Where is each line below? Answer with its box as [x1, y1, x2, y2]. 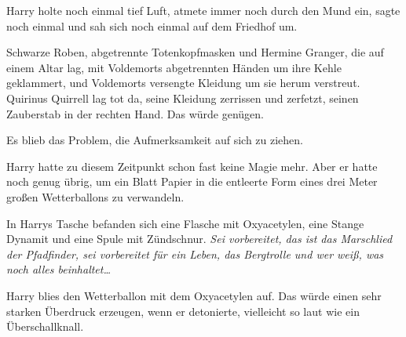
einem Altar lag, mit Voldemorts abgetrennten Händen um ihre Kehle [6, 59, 342, 75]
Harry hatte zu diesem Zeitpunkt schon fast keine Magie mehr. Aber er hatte [6, 158, 378, 174]
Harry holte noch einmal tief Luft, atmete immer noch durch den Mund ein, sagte [6, 2, 401, 18]
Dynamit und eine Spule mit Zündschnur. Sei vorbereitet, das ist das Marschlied [6, 230, 393, 247]
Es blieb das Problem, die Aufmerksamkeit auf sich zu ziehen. [6, 132, 303, 148]
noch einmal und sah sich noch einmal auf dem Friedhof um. [6, 17, 298, 34]
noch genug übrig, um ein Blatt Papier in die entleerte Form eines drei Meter [6, 173, 378, 190]
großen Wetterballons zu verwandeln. [6, 188, 185, 205]
